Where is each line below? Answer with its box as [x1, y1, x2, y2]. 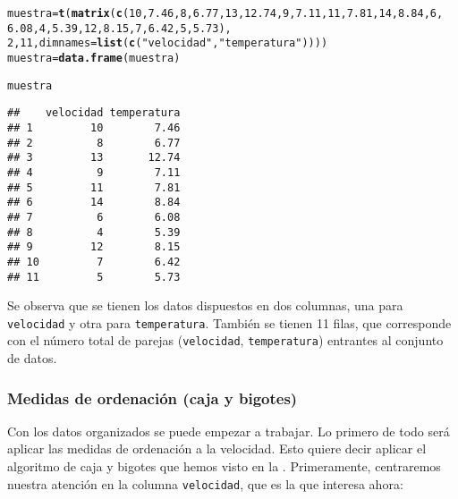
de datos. [7, 349, 57, 368]
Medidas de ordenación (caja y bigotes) [7, 386, 298, 409]
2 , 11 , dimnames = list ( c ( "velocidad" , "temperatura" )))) [7, 37, 328, 50]
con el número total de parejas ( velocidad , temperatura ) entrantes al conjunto [7, 331, 444, 350]
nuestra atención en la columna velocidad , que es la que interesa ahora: [7, 474, 403, 493]
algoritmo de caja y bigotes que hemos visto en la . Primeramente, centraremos [7, 457, 441, 476]
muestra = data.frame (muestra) [7, 51, 181, 64]
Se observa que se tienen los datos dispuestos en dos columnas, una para [7, 296, 403, 315]
